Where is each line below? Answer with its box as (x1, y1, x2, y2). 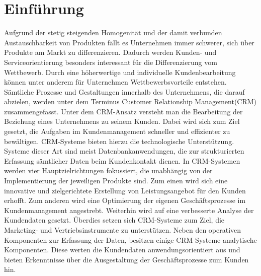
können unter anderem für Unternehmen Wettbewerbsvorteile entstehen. (4, 77, 227, 87)
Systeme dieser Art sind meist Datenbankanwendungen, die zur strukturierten (4, 146, 244, 156)
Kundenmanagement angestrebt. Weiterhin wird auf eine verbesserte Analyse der (4, 204, 254, 215)
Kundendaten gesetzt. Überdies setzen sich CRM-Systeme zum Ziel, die (4, 215, 225, 225)
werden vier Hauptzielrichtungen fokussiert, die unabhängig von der (4, 165, 213, 176)
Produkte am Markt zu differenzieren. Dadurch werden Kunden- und (4, 47, 217, 57)
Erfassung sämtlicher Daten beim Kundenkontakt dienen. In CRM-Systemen (4, 155, 240, 166)
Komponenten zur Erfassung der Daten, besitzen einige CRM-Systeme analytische (4, 234, 257, 245)
